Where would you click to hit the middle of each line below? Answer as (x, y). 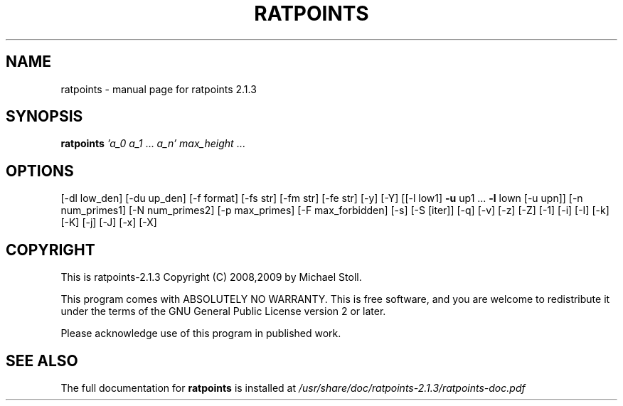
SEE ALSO (42, 360)
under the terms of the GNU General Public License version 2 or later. (223, 311)
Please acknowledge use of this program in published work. (201, 333)
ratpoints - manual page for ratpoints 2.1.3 (159, 89)
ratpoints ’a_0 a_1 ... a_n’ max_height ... (153, 144)
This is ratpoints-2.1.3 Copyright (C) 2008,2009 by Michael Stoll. (211, 277)
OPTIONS (40, 171)
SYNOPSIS (44, 117)
